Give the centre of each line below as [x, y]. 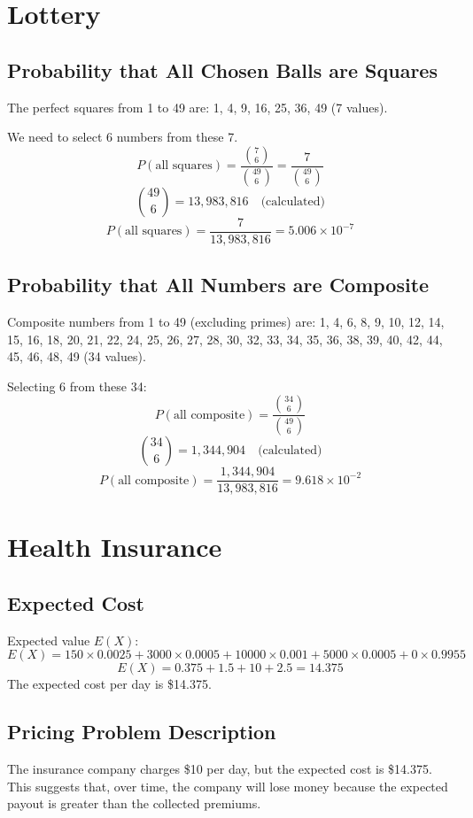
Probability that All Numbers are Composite [218, 285]
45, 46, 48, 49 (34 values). [77, 356]
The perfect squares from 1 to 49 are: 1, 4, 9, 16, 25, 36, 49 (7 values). [198, 107]
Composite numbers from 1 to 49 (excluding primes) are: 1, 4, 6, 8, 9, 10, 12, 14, [226, 321]
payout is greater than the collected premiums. [134, 803]
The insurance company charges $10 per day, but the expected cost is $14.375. [220, 769]
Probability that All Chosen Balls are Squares [222, 69]
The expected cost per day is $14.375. [109, 684]
